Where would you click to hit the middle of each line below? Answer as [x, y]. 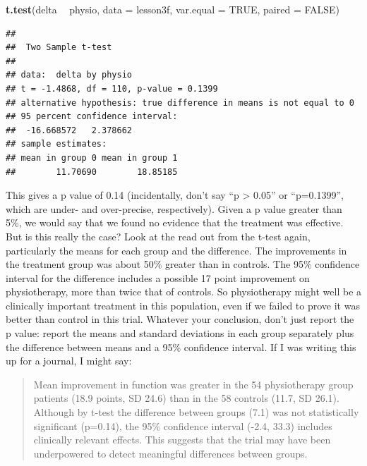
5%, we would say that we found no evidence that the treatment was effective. [175, 222]
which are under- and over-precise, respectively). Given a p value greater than [174, 208]
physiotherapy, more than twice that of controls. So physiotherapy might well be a [184, 292]
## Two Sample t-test [59, 48]
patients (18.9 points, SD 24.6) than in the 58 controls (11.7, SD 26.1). [186, 398]
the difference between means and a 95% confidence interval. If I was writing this [181, 347]
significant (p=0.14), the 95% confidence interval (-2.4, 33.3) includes [183, 425]
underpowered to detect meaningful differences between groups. [170, 453]
